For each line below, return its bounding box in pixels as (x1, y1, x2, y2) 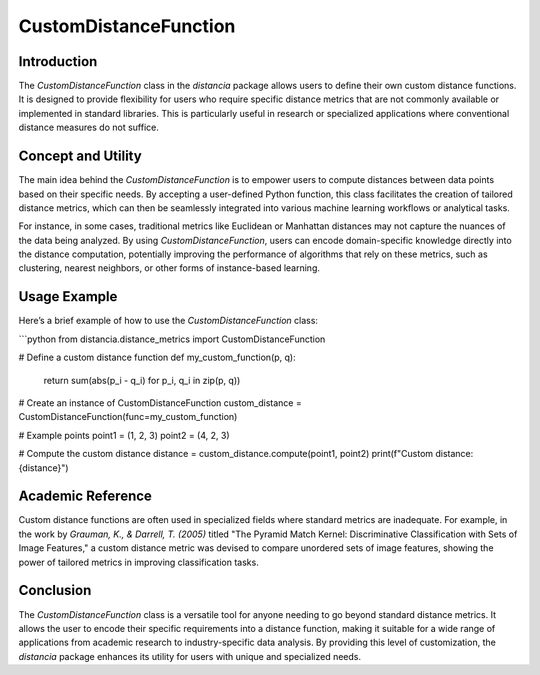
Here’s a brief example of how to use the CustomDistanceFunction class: (18, 315, 319, 327)
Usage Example (18, 288, 118, 305)
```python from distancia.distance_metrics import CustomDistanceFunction (18, 333, 326, 345)
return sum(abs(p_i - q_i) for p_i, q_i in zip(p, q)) (43, 374, 241, 386)
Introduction (18, 53, 98, 70)
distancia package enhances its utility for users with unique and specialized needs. (18, 650, 362, 662)
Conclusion (18, 582, 92, 599)
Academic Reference (18, 488, 152, 505)
